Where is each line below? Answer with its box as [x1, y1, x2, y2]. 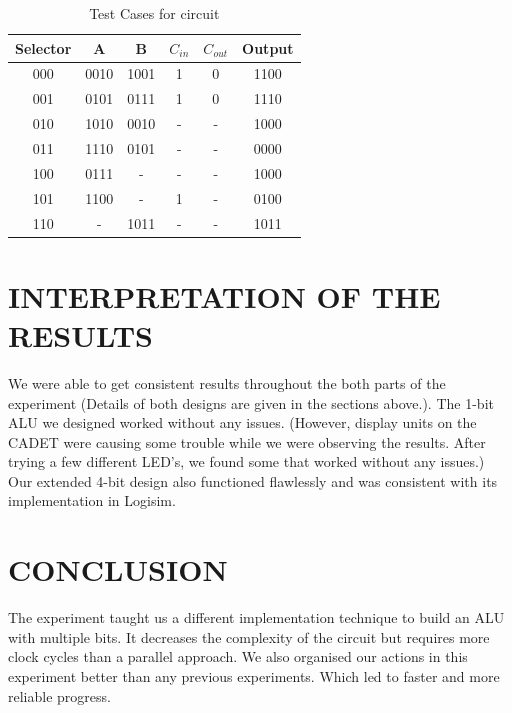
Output [242, 37, 294, 58]
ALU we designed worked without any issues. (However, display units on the [8, 412, 477, 433]
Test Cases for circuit [89, 3, 220, 23]
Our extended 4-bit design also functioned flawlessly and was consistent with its [8, 470, 498, 491]
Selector [15, 37, 72, 58]
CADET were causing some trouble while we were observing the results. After [8, 431, 486, 452]
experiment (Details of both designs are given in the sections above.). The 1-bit [8, 392, 494, 413]
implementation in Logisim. [8, 490, 176, 511]
